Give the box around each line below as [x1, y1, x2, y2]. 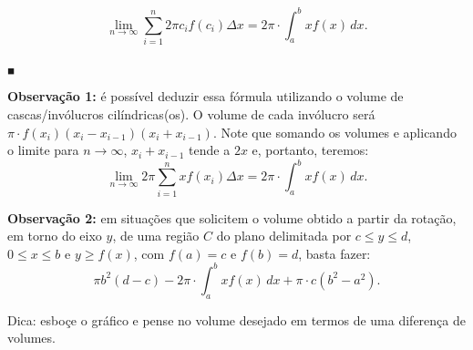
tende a [189, 140, 231, 160]
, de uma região [112, 226, 200, 245]
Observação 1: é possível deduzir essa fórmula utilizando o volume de [7, 87, 404, 106]
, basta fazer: [298, 243, 371, 262]
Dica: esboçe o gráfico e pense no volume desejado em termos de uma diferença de [7, 310, 466, 329]
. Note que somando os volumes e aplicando [212, 122, 457, 141]
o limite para [7, 140, 79, 160]
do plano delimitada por [216, 226, 352, 245]
